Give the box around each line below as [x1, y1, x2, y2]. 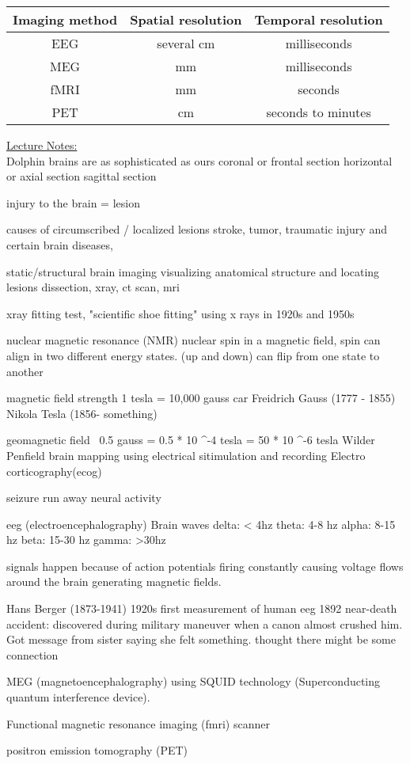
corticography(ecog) [6, 462, 102, 479]
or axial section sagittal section [6, 168, 157, 184]
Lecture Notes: [6, 137, 78, 153]
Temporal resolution [254, 10, 383, 29]
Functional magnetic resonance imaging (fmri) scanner [6, 715, 270, 732]
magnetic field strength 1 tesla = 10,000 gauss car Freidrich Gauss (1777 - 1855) [6, 390, 396, 406]
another [6, 363, 44, 379]
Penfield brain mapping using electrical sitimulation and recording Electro [6, 447, 366, 463]
